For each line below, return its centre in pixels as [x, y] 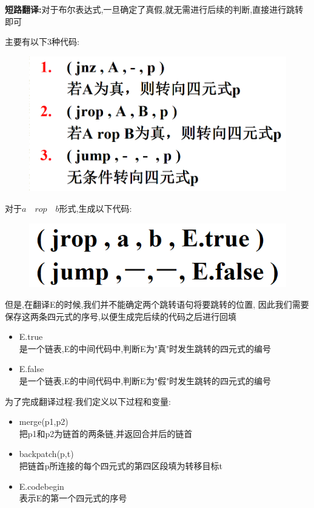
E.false [32, 369]
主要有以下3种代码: [42, 42]
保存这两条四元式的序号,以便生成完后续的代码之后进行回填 [121, 316]
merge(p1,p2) [44, 422]
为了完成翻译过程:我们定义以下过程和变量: [88, 401]
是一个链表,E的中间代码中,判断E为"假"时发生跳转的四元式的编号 [145, 380]
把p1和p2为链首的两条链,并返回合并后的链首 [106, 433]
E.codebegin [42, 486]
